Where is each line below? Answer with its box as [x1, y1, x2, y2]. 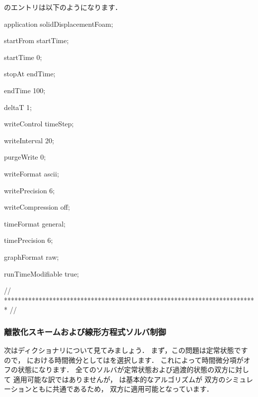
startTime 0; [4, 52, 42, 62]
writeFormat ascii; [4, 168, 59, 178]
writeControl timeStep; [4, 118, 74, 129]
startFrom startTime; [4, 35, 69, 46]
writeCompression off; [4, 202, 70, 212]
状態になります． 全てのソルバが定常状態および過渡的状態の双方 [17, 364, 229, 375]
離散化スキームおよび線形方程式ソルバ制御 [4, 325, 166, 338]
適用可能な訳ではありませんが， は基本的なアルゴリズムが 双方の [13, 374, 226, 384]
